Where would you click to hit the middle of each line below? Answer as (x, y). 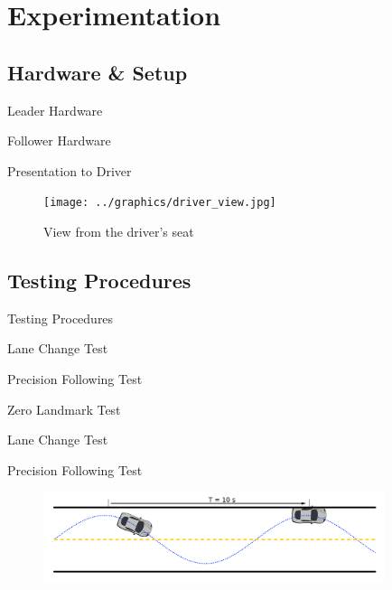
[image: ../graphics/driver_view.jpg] (160, 203)
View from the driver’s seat (119, 232)
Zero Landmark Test (64, 409)
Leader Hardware (55, 110)
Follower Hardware (59, 140)
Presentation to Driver (70, 170)
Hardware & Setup (98, 72)
